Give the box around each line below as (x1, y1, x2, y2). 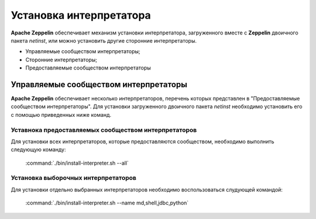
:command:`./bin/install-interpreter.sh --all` (25, 159, 129, 166)
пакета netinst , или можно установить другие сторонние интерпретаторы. (11, 37, 197, 44)
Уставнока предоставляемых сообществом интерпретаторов (11, 126, 197, 134)
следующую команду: (11, 146, 67, 153)
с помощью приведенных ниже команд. (11, 111, 112, 118)
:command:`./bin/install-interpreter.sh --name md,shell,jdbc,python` (25, 199, 189, 207)
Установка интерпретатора (11, 9, 152, 22)
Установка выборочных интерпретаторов (11, 174, 137, 182)
